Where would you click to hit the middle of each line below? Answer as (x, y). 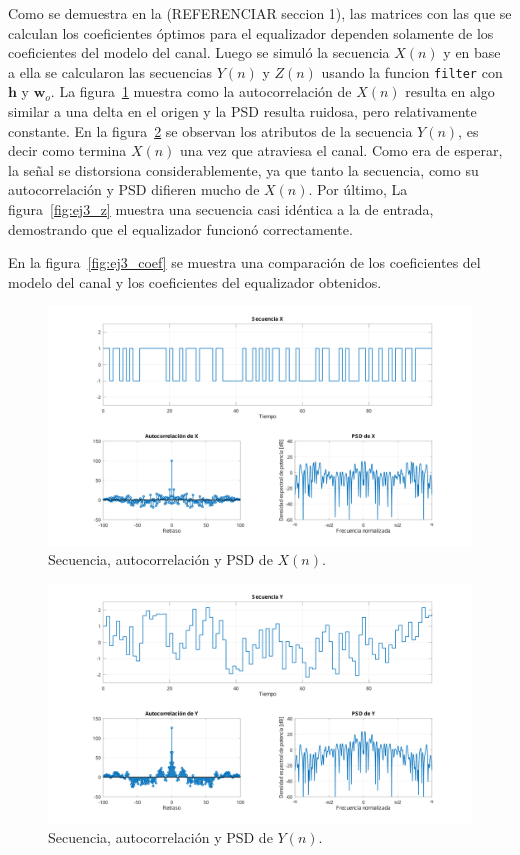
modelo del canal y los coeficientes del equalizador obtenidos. (195, 281)
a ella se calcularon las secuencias (110, 71)
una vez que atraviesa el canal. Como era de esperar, (341, 150)
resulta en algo (450, 91)
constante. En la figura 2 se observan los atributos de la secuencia (210, 130)
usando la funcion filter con (412, 71)
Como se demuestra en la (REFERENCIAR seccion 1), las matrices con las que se (260, 13)
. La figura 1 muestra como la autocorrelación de (201, 91)
